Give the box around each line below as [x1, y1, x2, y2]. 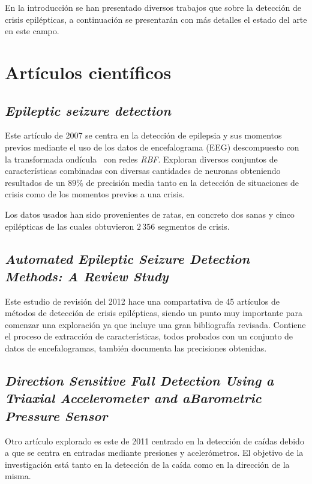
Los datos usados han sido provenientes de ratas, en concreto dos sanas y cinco [5, 208, 295, 220]
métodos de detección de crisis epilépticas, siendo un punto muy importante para [5, 306, 302, 319]
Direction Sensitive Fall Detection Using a [5, 371, 274, 390]
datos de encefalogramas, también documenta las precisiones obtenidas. [5, 342, 267, 354]
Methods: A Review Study [5, 266, 169, 285]
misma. [5, 470, 31, 482]
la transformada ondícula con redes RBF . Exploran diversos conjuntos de [5, 152, 278, 165]
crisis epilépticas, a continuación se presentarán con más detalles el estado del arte [5, 13, 307, 25]
